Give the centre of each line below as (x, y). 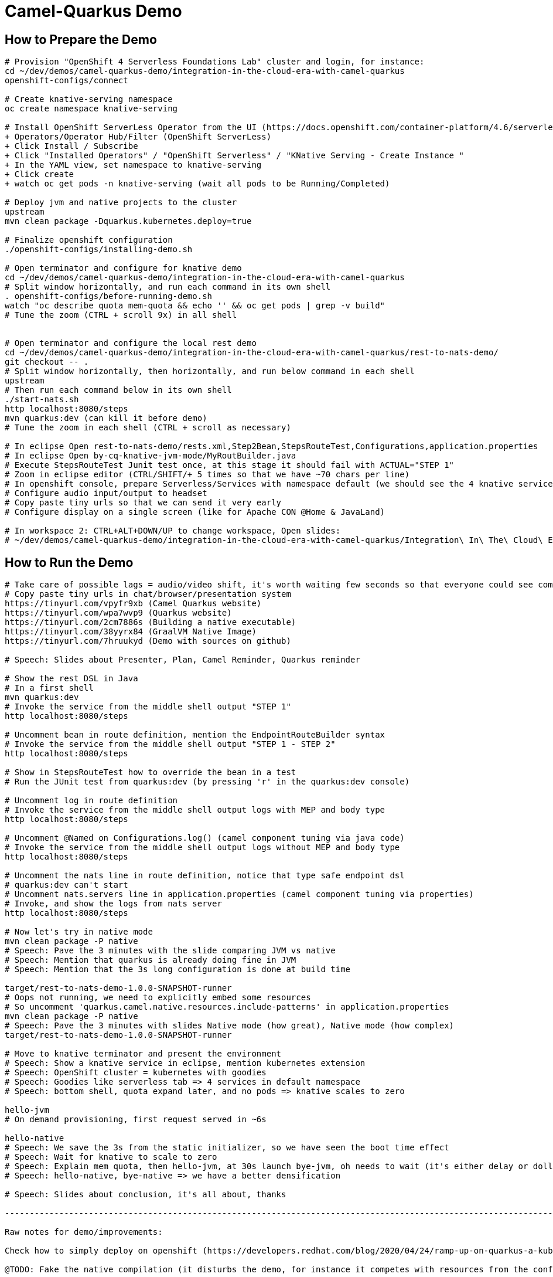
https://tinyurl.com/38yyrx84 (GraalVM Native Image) (131, 632)
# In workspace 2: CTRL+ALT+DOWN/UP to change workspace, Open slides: (173, 531)
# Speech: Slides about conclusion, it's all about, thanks (146, 1195)
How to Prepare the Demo (81, 39)
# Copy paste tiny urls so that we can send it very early (143, 503)
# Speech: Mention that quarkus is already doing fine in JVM (151, 960)
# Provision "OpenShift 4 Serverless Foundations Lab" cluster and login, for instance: (215, 62)
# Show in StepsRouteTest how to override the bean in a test (151, 772)
